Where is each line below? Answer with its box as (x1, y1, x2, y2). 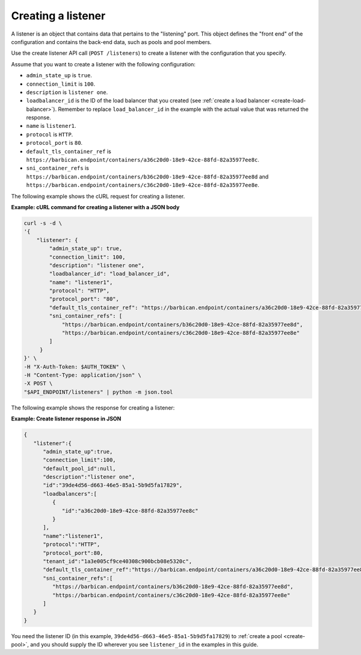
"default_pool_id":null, (43, 465, 117, 472)
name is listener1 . (26, 122, 76, 130)
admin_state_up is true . (26, 72, 93, 79)
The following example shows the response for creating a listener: (11, 404, 175, 411)
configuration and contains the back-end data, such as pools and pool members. (11, 38, 212, 45)
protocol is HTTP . (26, 130, 73, 138)
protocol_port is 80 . (26, 139, 83, 147)
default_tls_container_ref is (26, 148, 111, 155)
